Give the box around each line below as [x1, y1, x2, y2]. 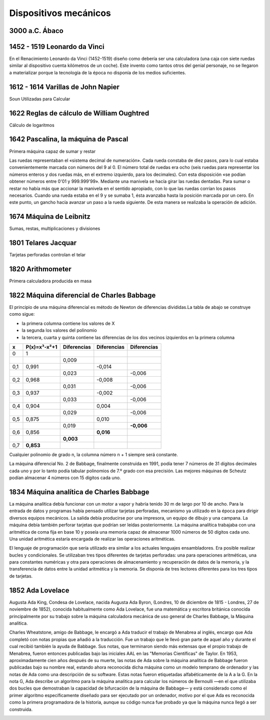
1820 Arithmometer [9, 265, 72, 273]
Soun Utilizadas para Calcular [9, 95, 70, 102]
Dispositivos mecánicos [9, 7, 111, 18]
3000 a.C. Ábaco [9, 26, 63, 35]
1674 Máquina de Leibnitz [9, 212, 91, 221]
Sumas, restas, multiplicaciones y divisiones [9, 225, 100, 232]
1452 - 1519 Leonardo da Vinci [9, 42, 104, 51]
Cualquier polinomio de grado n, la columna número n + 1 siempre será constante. [9, 451, 178, 457]
